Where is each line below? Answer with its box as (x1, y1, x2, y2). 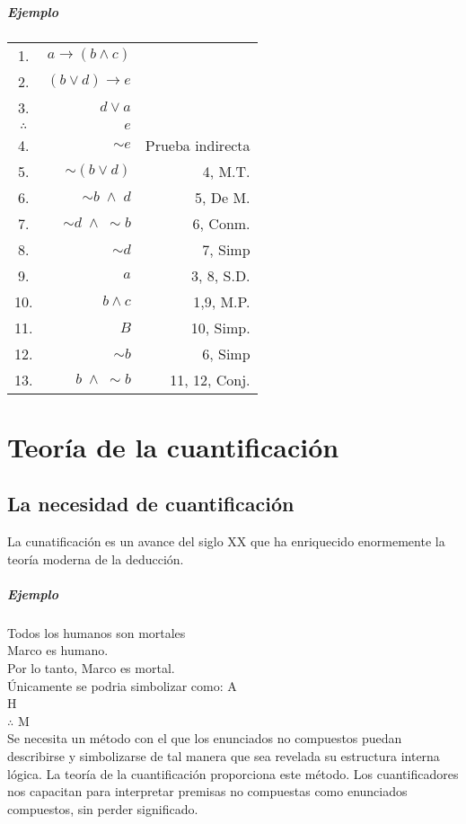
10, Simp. (190, 316, 251, 338)
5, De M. (195, 186, 251, 208)
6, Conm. (192, 212, 251, 234)
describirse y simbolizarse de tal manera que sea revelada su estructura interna (7, 747, 440, 766)
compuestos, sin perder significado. (7, 799, 198, 818)
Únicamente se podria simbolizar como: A (7, 676, 237, 695)
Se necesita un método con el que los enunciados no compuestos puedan (7, 729, 402, 748)
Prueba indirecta (145, 134, 251, 155)
